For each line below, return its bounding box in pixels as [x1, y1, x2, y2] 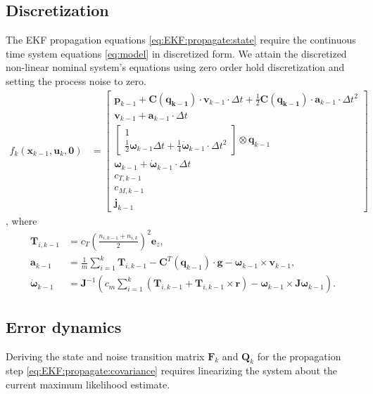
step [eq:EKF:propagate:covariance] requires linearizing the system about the [6, 363, 338, 378]
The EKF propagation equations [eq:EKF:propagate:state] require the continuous [6, 32, 356, 47]
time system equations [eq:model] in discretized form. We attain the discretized [6, 46, 347, 60]
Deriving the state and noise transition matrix [6, 348, 205, 363]
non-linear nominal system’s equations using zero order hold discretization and [6, 60, 345, 74]
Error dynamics [6, 315, 122, 337]
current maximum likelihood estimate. [6, 376, 170, 391]
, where [6, 213, 37, 228]
